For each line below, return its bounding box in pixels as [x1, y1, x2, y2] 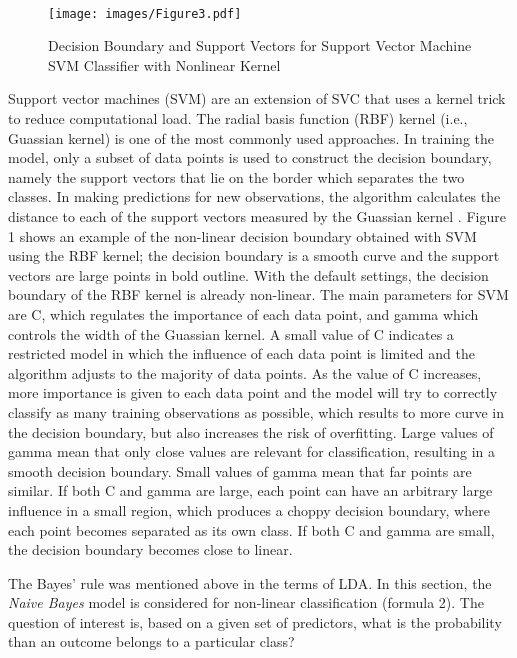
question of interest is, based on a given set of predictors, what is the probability [8, 611, 502, 632]
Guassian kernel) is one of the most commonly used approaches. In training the [8, 127, 494, 148]
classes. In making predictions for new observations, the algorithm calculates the [8, 186, 501, 207]
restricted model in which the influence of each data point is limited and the [8, 343, 475, 364]
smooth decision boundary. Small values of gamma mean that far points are [8, 460, 472, 481]
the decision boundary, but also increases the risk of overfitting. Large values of [8, 421, 494, 442]
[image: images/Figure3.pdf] [48, 6, 242, 21]
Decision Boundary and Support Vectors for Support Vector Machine [48, 35, 472, 56]
